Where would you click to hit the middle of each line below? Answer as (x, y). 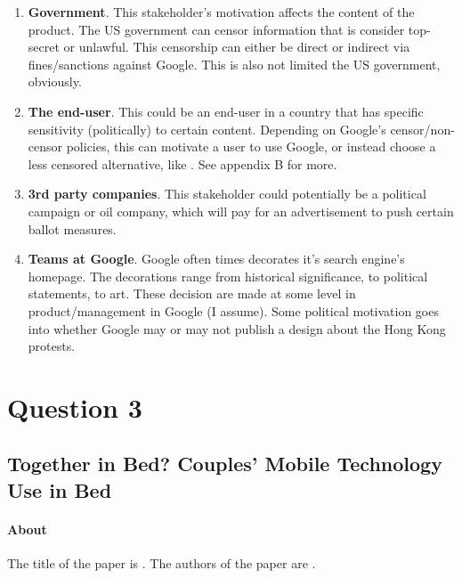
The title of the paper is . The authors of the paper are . (162, 563)
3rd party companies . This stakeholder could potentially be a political (227, 194)
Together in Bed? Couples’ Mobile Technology (225, 464)
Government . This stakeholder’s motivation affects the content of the (221, 12)
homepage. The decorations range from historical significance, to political (228, 276)
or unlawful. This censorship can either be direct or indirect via (237, 47)
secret (44, 47)
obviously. (55, 81)
